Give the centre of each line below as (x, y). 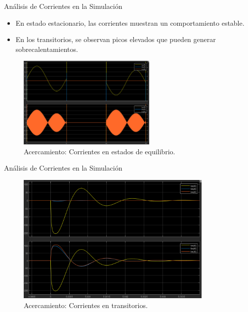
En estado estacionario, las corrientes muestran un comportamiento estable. (130, 22)
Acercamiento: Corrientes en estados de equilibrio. (100, 151)
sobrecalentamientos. (47, 49)
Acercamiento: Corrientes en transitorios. (86, 305)
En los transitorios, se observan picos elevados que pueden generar (116, 39)
